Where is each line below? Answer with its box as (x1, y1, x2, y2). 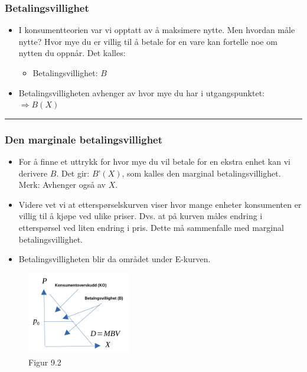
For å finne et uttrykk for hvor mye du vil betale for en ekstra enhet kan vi (18, 155, 290, 167)
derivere (18, 167, 48, 179)
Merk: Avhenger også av (18, 178, 106, 191)
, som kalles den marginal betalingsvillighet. (122, 167, 281, 179)
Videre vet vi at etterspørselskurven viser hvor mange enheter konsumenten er (18, 198, 302, 210)
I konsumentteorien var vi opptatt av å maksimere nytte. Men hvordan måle (18, 24, 295, 36)
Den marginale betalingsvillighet (5, 132, 163, 146)
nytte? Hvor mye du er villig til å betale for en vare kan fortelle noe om (18, 35, 277, 47)
